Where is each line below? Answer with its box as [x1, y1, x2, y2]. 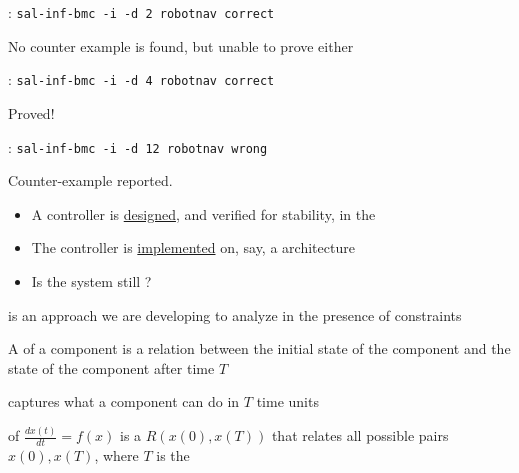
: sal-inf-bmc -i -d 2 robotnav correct [8, 2, 275, 22]
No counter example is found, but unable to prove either [8, 35, 354, 56]
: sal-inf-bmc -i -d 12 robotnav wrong [8, 136, 268, 157]
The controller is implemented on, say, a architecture [31, 237, 355, 258]
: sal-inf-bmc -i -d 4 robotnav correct [8, 69, 275, 90]
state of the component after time [8, 357, 215, 378]
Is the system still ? [31, 270, 152, 291]
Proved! [8, 102, 55, 123]
